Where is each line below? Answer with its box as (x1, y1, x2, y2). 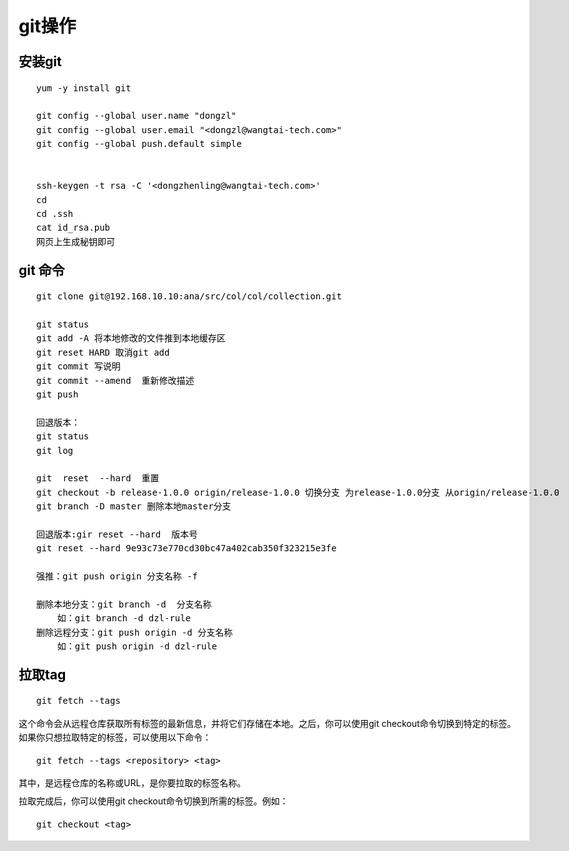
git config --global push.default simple (36, 138, 242, 150)
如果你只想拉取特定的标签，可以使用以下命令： (18, 731, 212, 744)
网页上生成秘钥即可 (36, 236, 115, 247)
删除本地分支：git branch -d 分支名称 (36, 598, 212, 610)
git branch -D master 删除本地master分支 (36, 501, 232, 512)
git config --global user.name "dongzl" (36, 110, 237, 122)
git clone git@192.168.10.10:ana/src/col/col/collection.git (36, 291, 342, 302)
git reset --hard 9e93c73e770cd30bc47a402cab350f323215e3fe (36, 543, 337, 554)
